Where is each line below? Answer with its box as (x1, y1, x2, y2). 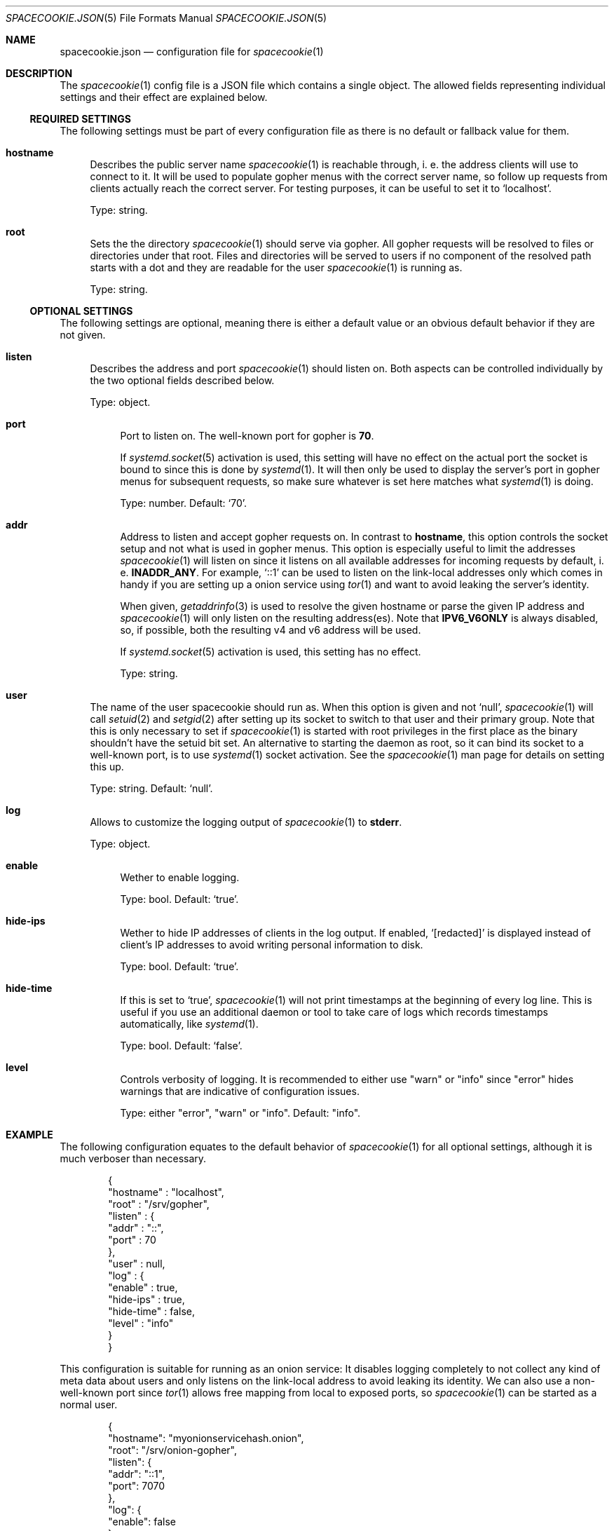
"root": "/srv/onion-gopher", (108, 1444, 238, 1456)
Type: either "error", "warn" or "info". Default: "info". (120, 1107, 361, 1119)
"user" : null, (108, 1258, 165, 1270)
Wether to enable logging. (120, 871, 240, 883)
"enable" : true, (108, 1281, 178, 1293)
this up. (90, 761, 124, 773)
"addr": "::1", (108, 1468, 165, 1480)
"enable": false (108, 1516, 176, 1527)
